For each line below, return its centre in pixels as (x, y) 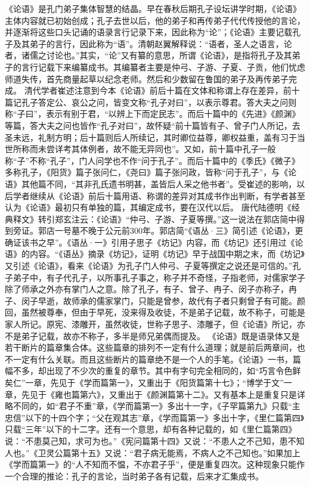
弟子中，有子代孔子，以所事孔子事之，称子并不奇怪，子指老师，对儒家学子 (159, 277)
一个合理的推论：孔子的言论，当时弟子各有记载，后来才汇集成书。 (134, 476)
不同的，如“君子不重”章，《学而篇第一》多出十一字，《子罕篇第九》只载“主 (156, 406)
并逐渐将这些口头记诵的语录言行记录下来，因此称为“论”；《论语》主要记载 (149, 32)
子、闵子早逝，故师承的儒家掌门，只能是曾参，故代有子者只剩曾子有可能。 (151, 300)
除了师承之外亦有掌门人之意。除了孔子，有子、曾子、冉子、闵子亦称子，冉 (151, 289)
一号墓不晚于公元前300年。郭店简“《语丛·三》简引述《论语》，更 (179, 230)
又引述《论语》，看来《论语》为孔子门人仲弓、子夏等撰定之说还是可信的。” (149, 266)
